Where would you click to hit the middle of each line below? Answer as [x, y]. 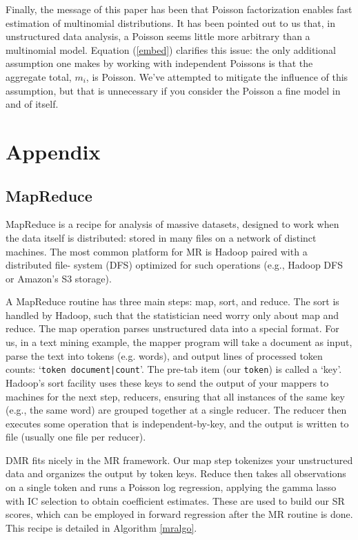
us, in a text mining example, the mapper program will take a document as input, [179, 342]
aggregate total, [39, 76]
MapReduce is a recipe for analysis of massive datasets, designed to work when [172, 224]
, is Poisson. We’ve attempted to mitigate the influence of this [217, 76]
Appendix [53, 151]
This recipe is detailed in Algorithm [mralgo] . [101, 527]
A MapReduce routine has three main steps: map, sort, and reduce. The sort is [172, 301]
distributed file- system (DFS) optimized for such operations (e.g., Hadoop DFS [174, 265]
